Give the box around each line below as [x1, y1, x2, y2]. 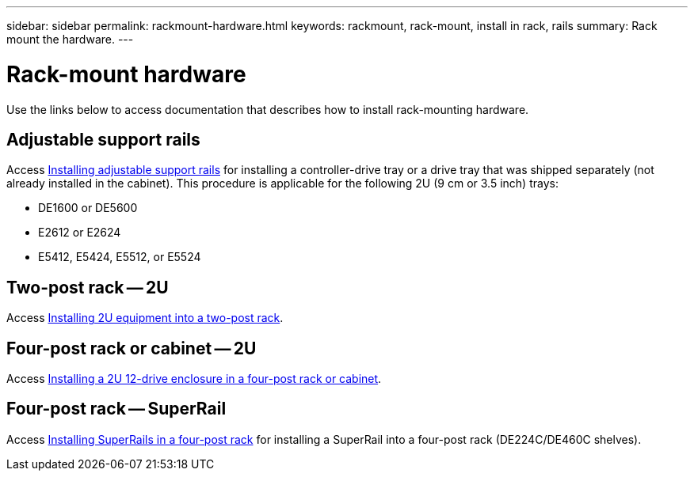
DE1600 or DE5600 [38, 201, 138, 215]
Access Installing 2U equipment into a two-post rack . [6, 311, 284, 325]
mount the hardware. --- [6, 32, 134, 46]
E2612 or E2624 [38, 225, 121, 240]
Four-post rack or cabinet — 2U [6, 338, 257, 358]
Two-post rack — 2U [6, 277, 169, 297]
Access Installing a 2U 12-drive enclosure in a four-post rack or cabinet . [6, 372, 382, 386]
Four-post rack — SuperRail [6, 399, 227, 419]
